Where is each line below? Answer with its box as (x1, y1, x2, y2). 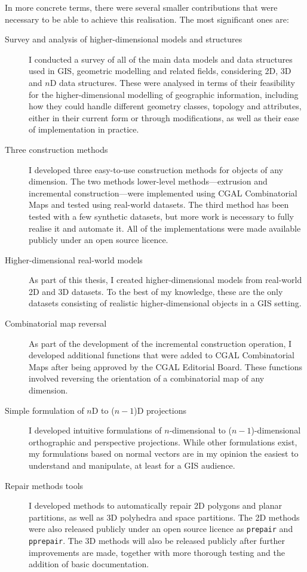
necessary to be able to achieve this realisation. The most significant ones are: (5, 13, 289, 25)
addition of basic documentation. (29, 558, 149, 570)
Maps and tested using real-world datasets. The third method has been (29, 198, 289, 211)
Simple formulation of (5, 404, 84, 416)
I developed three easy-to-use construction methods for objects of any (29, 163, 283, 176)
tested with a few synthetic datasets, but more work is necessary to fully (29, 210, 294, 222)
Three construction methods (5, 143, 108, 155)
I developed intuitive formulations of (29, 424, 162, 436)
